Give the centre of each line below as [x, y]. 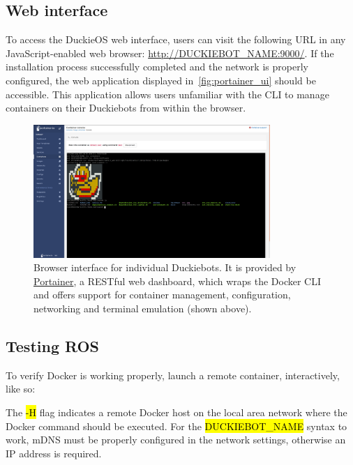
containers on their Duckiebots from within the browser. [126, 108]
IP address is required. [54, 453]
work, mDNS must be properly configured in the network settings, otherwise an [176, 440]
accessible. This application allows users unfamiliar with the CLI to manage [167, 94]
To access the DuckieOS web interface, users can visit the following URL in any [176, 39]
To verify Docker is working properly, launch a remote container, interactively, [173, 375]
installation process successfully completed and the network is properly [157, 67]
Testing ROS [53, 345]
